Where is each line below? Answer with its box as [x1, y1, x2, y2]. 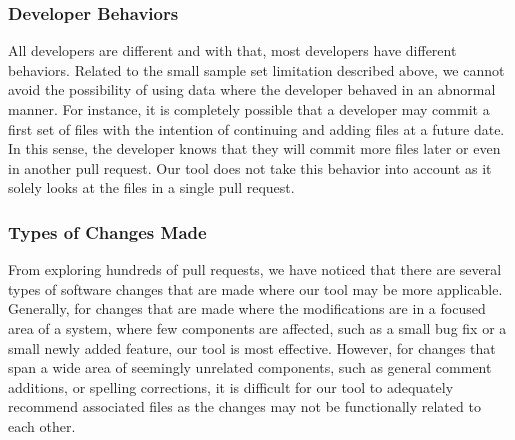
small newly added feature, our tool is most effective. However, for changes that [8, 337, 496, 358]
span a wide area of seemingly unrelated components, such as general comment [8, 357, 492, 378]
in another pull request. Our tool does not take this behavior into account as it [8, 157, 492, 178]
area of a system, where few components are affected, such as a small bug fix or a [8, 317, 507, 338]
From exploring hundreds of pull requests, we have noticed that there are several [8, 259, 502, 280]
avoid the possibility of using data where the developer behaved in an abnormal [8, 79, 496, 100]
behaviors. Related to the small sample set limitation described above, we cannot [8, 59, 505, 80]
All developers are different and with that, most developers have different [8, 40, 457, 61]
